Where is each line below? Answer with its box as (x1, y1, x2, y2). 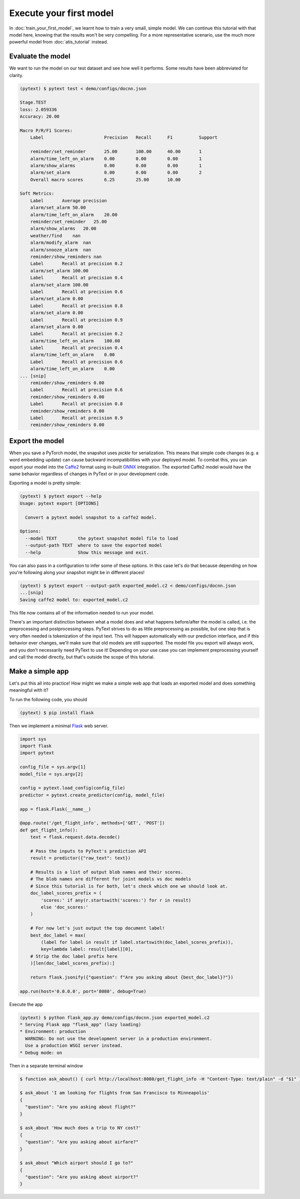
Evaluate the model (9, 52, 71, 61)
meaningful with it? (9, 687, 48, 693)
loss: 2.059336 (19, 107, 57, 112)
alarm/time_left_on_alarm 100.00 (30, 338, 120, 344)
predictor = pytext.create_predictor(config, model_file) (19, 792, 165, 798)
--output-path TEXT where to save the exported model (25, 542, 162, 548)
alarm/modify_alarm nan (30, 240, 91, 245)
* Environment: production (19, 1029, 86, 1034)
